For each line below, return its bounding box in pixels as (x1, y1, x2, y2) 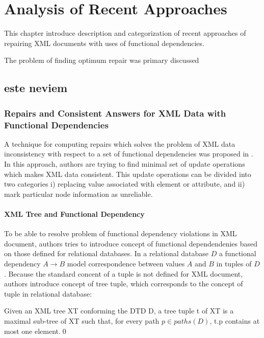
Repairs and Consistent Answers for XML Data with (4, 106, 226, 119)
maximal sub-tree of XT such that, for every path (4, 315, 160, 326)
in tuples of (216, 258, 252, 268)
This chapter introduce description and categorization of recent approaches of (4, 28, 246, 38)
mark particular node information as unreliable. (4, 188, 153, 199)
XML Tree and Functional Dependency (4, 208, 145, 219)
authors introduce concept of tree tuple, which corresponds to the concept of (4, 278, 243, 289)
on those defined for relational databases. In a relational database (4, 248, 209, 259)
